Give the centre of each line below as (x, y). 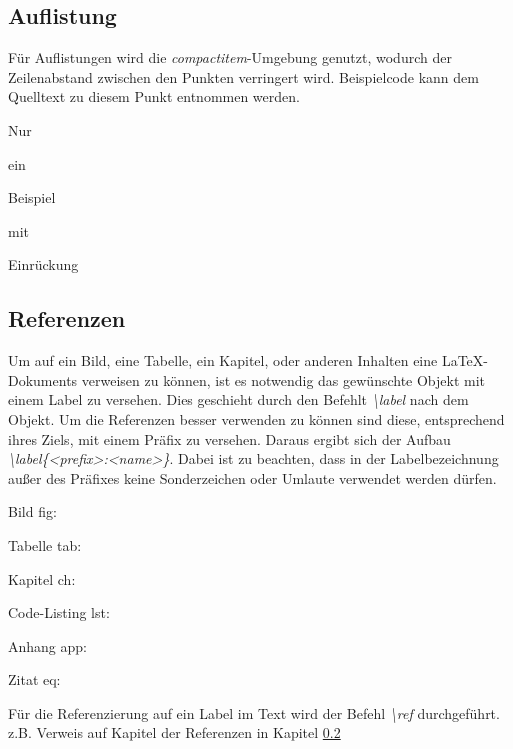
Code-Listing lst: (59, 612)
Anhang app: (47, 645)
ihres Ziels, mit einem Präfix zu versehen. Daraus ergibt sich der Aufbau (229, 438)
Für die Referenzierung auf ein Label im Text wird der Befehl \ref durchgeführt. (254, 712)
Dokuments (43, 379)
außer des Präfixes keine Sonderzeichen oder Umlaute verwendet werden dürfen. (252, 477)
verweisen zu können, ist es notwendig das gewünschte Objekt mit (283, 379)
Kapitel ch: (42, 578)
